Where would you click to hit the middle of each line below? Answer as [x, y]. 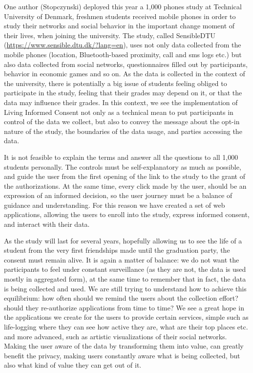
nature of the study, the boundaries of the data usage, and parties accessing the [123, 131]
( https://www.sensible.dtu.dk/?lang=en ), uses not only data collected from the [123, 45]
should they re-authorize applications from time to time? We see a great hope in [124, 307]
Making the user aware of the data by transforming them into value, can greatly [124, 346]
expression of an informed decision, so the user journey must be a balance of [118, 195]
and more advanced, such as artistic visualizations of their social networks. [116, 336]
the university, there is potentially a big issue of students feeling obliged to [116, 83]
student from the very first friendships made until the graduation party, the [117, 250]
